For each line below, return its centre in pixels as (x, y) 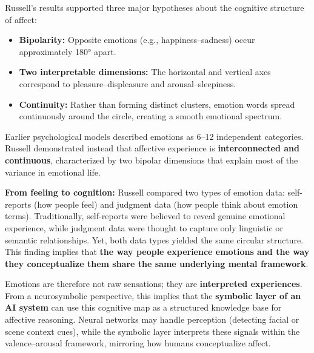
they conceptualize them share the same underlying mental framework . (157, 263)
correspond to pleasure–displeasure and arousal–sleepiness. (128, 83)
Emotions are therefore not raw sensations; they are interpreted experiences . (154, 284)
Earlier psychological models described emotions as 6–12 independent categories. (154, 136)
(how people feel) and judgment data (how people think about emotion (166, 204)
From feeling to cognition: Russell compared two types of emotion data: (145, 192)
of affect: (21, 19)
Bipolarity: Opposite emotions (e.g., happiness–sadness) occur (137, 40)
